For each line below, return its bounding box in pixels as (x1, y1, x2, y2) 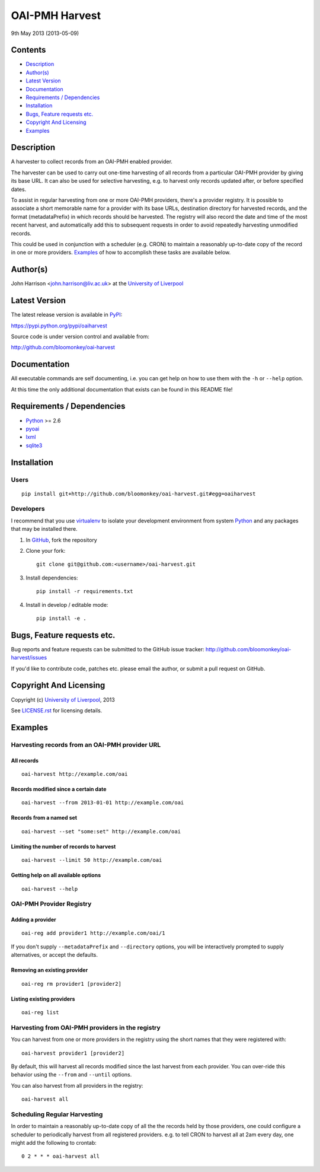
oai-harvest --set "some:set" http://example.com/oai (21, 828, 181, 835)
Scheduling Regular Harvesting (11, 1110, 103, 1118)
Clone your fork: (25, 547, 66, 555)
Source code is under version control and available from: (11, 333, 150, 340)
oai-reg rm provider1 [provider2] (21, 980, 121, 987)
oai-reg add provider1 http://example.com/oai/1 (21, 930, 165, 937)
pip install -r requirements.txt (36, 588, 133, 595)
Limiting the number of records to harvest (11, 843, 116, 850)
